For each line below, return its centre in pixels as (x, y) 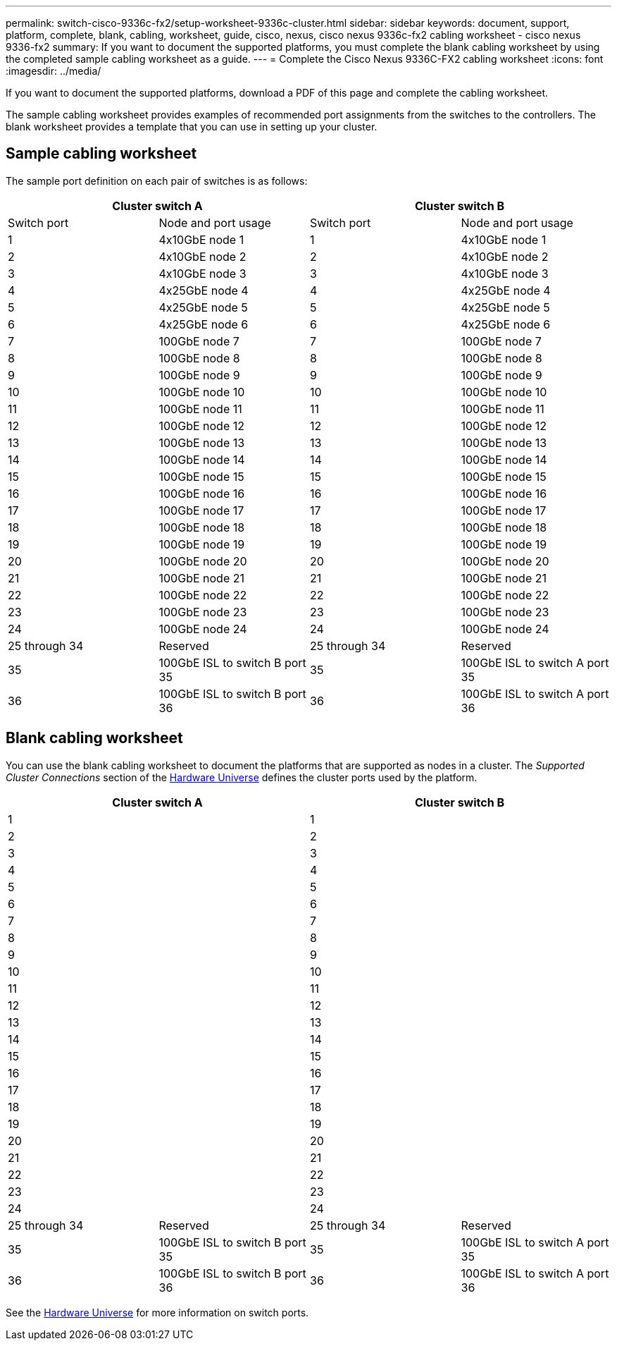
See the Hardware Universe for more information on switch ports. (157, 1312)
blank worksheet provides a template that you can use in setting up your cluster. (192, 127)
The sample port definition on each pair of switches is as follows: (157, 181)
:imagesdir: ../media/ (54, 71)
